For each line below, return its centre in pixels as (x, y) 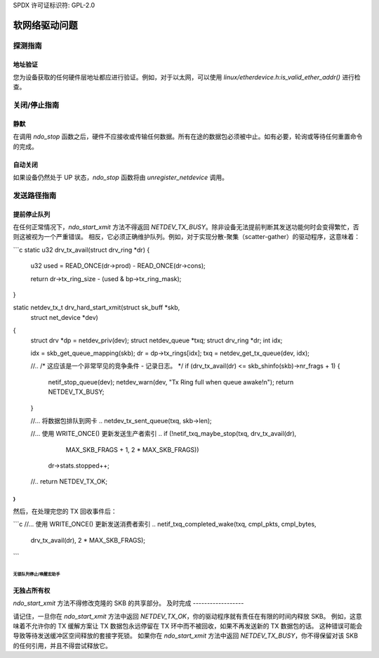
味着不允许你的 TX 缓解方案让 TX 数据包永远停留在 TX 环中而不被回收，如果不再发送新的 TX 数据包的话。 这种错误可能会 (188, 626)
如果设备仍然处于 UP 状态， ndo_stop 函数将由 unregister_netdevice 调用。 (120, 178)
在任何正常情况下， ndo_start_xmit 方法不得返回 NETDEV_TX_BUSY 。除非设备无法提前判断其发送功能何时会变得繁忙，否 (186, 227)
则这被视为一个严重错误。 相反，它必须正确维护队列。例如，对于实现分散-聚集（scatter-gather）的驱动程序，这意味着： (187, 237)
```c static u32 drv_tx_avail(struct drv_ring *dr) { (81, 250)
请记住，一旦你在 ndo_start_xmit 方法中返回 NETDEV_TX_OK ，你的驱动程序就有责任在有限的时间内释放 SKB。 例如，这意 (187, 616)
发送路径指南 (35, 195)
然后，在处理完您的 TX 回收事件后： (65, 511)
